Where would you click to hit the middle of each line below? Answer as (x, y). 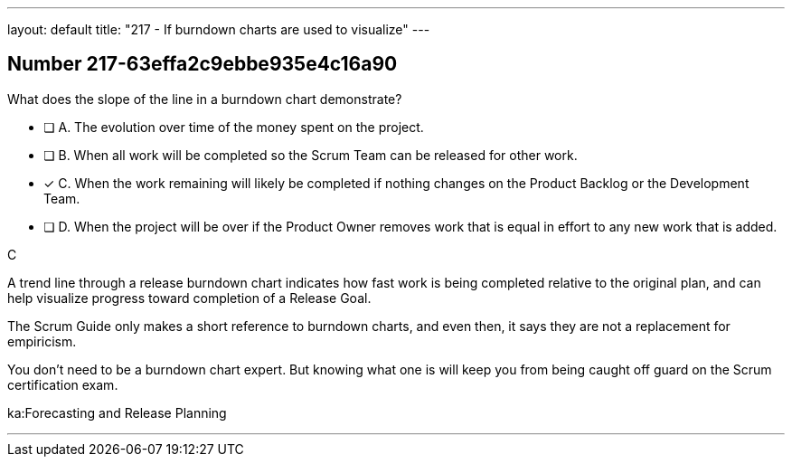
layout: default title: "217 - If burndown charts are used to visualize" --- (219, 29)
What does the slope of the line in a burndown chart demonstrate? (205, 99)
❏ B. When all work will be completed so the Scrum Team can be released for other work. (311, 155)
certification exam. (63, 384)
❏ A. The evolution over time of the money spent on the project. (234, 127)
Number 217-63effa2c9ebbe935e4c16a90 (203, 64)
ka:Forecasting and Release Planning (117, 412)
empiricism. (42, 341)
